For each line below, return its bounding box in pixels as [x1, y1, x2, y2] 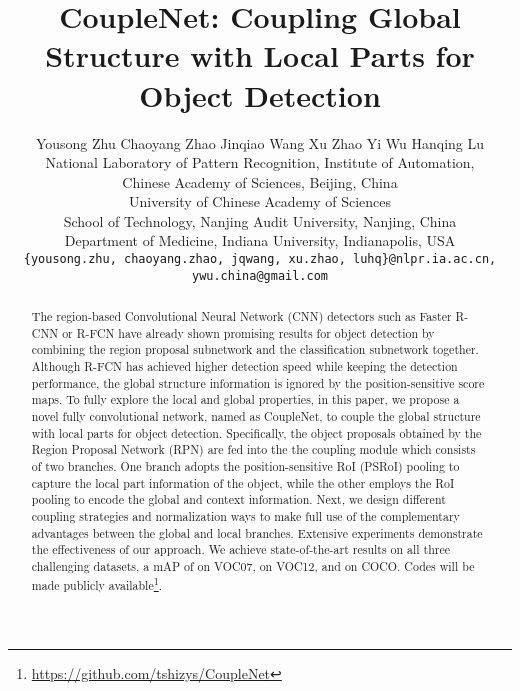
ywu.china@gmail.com [191, 268, 329, 283]
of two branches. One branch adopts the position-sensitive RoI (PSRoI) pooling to [31, 458, 460, 475]
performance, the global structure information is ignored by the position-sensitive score [31, 374, 485, 391]
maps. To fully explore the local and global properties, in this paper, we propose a [31, 391, 460, 408]
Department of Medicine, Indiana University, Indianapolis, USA [64, 230, 456, 251]
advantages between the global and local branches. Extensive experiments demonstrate [31, 524, 483, 541]
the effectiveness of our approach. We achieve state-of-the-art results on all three [31, 541, 451, 558]
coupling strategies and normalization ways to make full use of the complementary [31, 508, 460, 525]
